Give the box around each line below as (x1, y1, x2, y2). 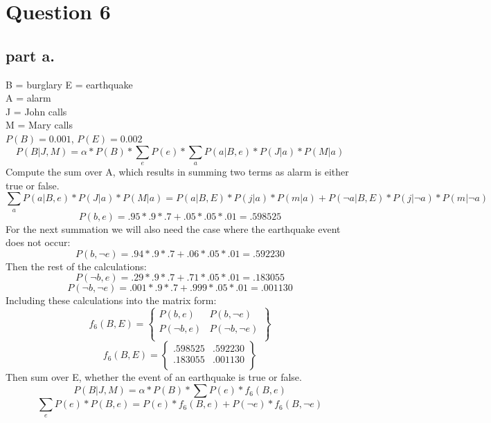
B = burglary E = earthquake (6, 77, 133, 91)
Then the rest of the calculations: (6, 258, 147, 273)
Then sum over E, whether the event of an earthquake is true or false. (6, 370, 302, 384)
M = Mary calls (6, 117, 73, 132)
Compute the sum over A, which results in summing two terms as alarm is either (6, 164, 349, 178)
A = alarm (6, 91, 51, 105)
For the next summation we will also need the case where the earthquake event (6, 221, 341, 236)
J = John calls (6, 104, 67, 118)
